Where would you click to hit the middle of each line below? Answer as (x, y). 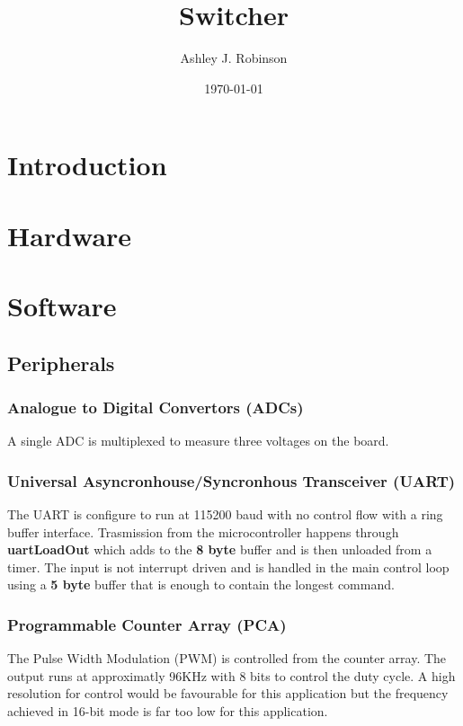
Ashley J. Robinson (234, 58)
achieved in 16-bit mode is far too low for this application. (168, 711)
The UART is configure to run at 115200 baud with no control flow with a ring (225, 514)
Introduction (87, 165)
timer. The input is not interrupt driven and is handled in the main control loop (228, 567)
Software (62, 306)
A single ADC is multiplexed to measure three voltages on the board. (198, 441)
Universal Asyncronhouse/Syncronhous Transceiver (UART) (231, 480)
